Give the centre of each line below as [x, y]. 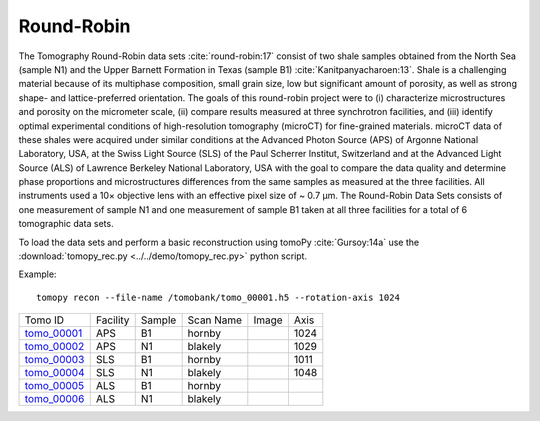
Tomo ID [44, 320]
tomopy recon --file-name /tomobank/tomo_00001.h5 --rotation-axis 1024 [218, 297]
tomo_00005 [54, 386]
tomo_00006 [54, 399]
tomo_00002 [54, 347]
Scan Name [215, 320]
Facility [112, 320]
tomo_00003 [54, 360]
